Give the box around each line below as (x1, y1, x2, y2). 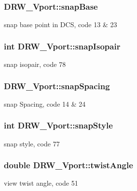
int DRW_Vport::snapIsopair (4, 40, 121, 52)
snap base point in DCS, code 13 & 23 (4, 19, 117, 30)
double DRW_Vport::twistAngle (4, 159, 133, 171)
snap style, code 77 (4, 138, 60, 148)
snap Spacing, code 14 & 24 (4, 98, 86, 109)
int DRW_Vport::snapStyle (4, 119, 113, 131)
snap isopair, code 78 (4, 59, 66, 69)
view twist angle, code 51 (4, 178, 78, 188)
